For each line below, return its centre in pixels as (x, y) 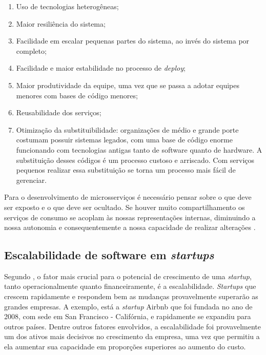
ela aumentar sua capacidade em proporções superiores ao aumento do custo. (125, 347)
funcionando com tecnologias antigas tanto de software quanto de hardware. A (139, 149)
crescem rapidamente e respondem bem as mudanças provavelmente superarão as (131, 296)
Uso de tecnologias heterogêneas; (67, 6)
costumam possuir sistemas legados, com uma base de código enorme (124, 140)
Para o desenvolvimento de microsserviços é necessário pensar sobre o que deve (128, 197)
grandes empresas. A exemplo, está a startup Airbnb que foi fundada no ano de (128, 306)
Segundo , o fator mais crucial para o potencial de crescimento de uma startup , (128, 276)
